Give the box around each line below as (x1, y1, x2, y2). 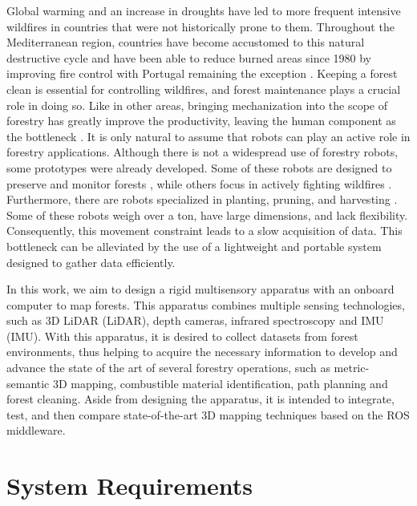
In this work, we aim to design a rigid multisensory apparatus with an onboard (6, 281, 395, 298)
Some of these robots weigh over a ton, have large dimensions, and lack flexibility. (6, 206, 408, 223)
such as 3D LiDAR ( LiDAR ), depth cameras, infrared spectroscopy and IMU (6, 312, 384, 329)
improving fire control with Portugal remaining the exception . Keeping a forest (6, 65, 398, 82)
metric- (334, 359, 370, 376)
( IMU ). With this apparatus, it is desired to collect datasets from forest (6, 327, 358, 344)
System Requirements (6, 469, 253, 502)
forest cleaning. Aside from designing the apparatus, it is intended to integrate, (6, 391, 395, 407)
